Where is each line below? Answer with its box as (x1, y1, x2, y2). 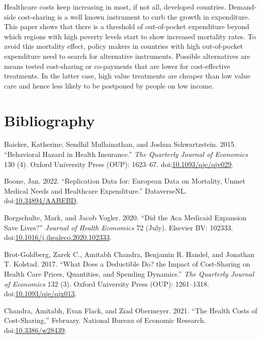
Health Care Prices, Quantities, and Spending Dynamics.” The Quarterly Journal (4, 269, 254, 279)
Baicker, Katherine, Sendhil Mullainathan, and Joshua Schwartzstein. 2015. (4, 139, 236, 149)
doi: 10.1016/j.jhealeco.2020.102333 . (4, 232, 112, 242)
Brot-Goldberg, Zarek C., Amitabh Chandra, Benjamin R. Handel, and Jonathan (4, 248, 254, 259)
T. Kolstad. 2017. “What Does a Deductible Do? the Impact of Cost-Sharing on (4, 259, 250, 269)
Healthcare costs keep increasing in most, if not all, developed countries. (4, 2, 226, 12)
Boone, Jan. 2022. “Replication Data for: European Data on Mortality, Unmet (4, 176, 245, 186)
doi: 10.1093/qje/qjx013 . (4, 288, 77, 299)
